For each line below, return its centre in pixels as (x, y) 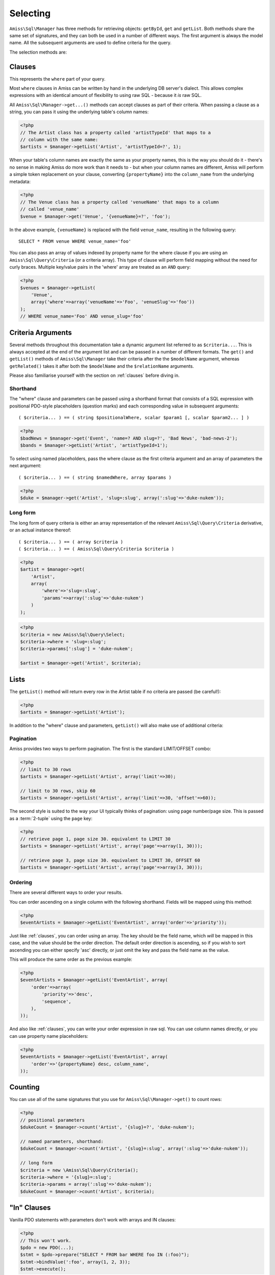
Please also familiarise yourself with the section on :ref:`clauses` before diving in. (94, 375)
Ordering (21, 882)
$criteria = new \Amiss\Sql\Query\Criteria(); (79, 1170)
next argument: (25, 466)
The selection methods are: (38, 52)
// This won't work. (46, 1240)
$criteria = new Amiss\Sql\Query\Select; (73, 634)
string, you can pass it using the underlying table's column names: (79, 112)
